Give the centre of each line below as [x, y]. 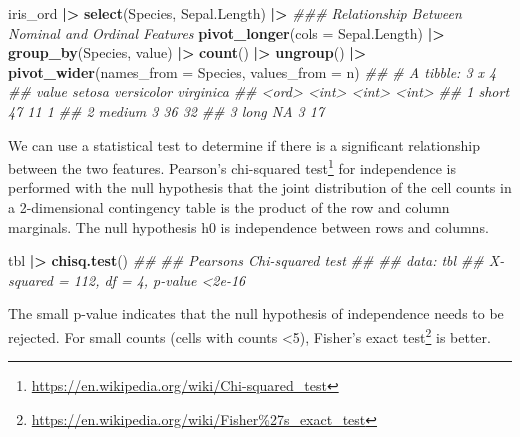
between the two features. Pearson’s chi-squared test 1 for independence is [232, 166]
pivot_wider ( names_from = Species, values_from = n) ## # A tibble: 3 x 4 [252, 71]
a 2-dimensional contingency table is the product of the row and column [229, 207]
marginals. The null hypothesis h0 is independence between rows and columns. [248, 226]
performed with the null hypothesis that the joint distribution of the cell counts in [260, 187]
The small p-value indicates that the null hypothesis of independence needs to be [256, 313]
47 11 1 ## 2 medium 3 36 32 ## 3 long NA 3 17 [166, 110]
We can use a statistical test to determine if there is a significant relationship [244, 144]
